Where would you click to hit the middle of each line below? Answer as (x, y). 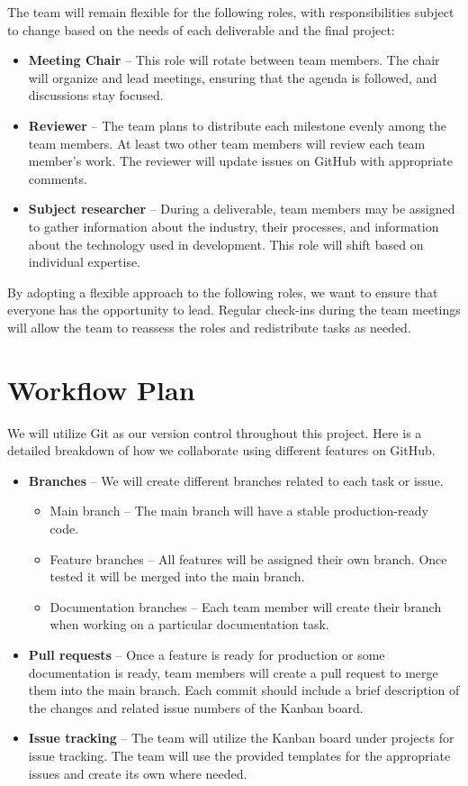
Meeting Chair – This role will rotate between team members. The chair (234, 60)
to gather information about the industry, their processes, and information (234, 226)
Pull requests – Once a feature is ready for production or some (207, 654)
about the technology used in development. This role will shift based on (226, 244)
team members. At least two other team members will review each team (227, 143)
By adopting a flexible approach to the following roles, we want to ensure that (223, 292)
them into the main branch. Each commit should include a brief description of (244, 690)
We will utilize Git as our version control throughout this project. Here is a (215, 432)
